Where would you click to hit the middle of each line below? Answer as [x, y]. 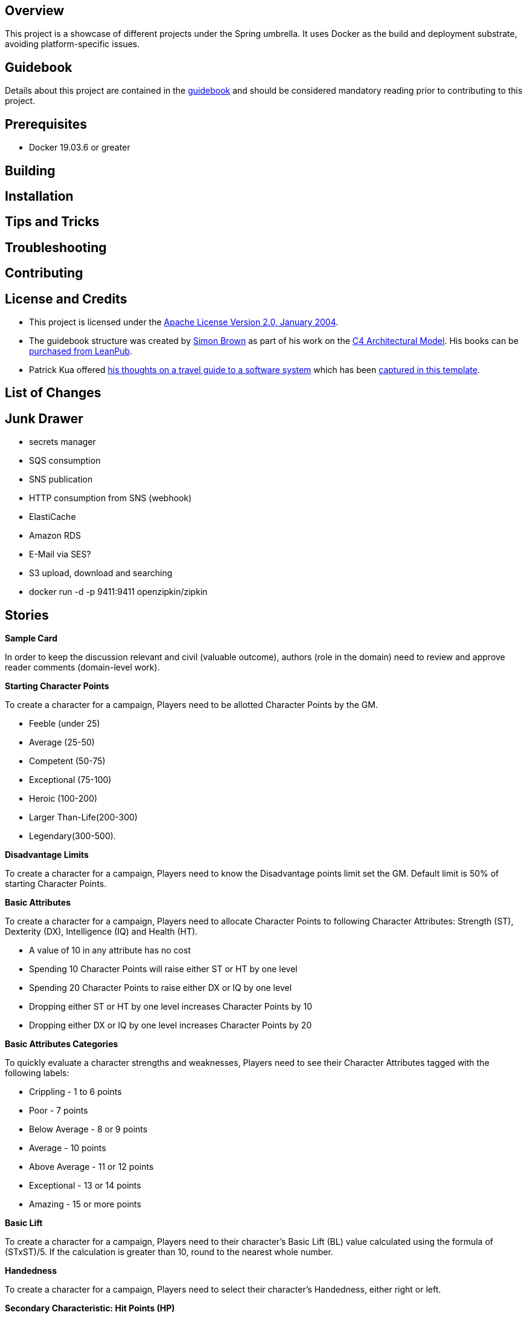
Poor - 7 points [59, 1111]
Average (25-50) [62, 742]
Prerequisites [46, 124]
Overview [35, 11]
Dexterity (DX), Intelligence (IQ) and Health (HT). [101, 932]
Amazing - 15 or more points [85, 1204]
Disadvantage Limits [47, 855]
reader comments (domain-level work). [82, 667]
